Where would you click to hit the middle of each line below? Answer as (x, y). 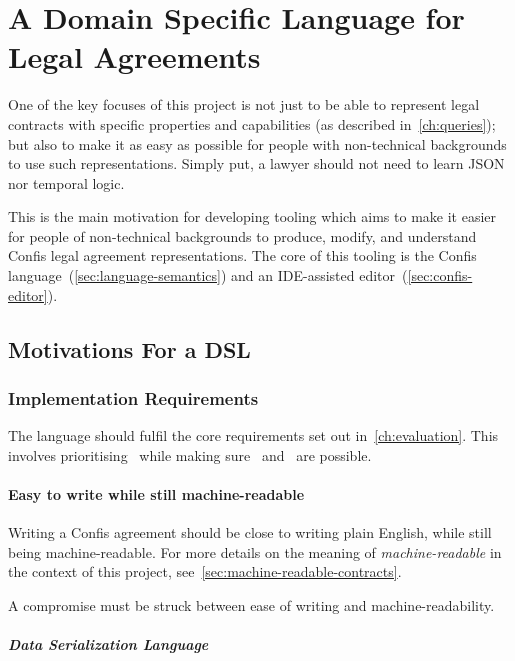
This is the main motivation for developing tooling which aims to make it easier (252, 216)
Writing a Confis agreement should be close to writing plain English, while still (250, 532)
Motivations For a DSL (129, 348)
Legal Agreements (134, 56)
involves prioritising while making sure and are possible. (190, 454)
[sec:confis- (440, 275)
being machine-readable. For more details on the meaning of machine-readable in (255, 551)
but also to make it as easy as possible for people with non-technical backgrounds (257, 143)
